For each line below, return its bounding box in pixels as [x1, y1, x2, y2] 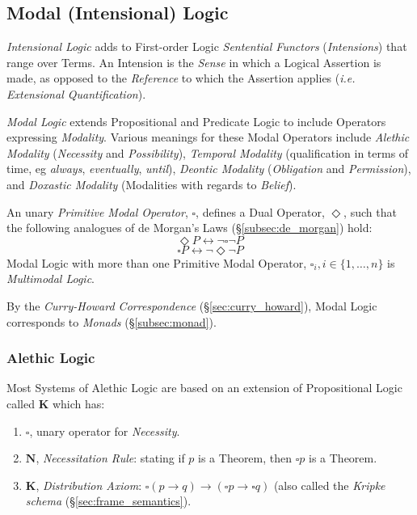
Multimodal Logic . [6, 270, 95, 287]
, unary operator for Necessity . [29, 422, 180, 439]
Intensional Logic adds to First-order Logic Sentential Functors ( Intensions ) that [6, 38, 407, 55]
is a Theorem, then [198, 450, 293, 466]
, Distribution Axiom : [36, 476, 142, 493]
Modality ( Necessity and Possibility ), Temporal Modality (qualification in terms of [6, 144, 409, 161]
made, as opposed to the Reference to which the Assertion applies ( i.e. [6, 70, 356, 87]
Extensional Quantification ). [6, 85, 146, 102]
